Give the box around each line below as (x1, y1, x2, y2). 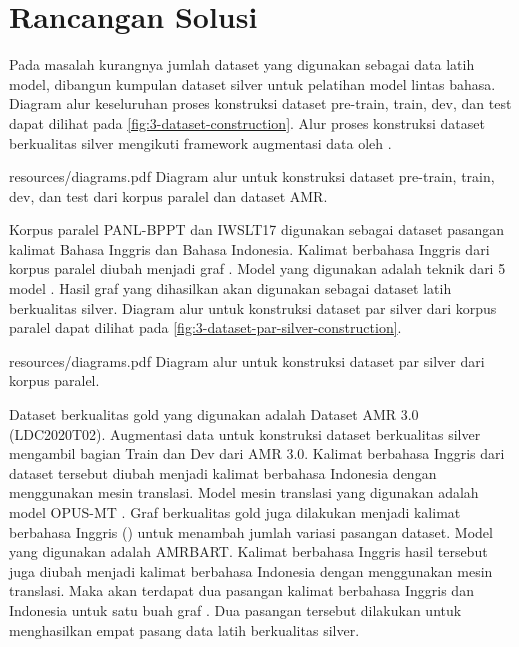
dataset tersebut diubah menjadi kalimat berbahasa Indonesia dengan (9, 462, 437, 483)
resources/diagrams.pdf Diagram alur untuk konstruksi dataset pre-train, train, (9, 166, 495, 187)
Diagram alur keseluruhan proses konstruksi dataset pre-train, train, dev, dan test (9, 93, 512, 114)
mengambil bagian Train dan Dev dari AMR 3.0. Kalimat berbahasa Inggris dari (9, 443, 505, 464)
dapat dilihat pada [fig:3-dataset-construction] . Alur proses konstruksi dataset (9, 112, 485, 133)
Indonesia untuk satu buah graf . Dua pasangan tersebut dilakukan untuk (9, 599, 462, 620)
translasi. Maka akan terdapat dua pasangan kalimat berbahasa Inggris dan (9, 580, 474, 601)
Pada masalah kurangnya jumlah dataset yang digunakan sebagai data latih (9, 54, 475, 75)
